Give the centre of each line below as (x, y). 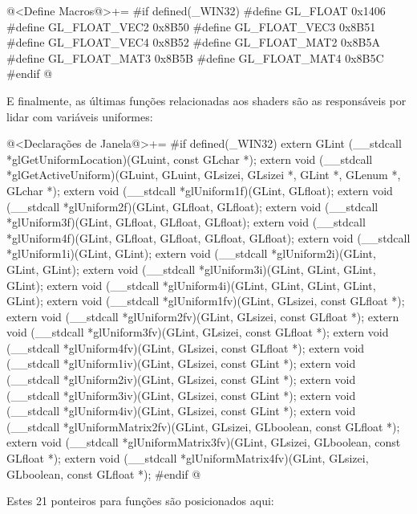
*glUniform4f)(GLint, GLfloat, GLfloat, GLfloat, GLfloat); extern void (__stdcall (208, 237)
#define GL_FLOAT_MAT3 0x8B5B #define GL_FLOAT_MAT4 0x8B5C (195, 57)
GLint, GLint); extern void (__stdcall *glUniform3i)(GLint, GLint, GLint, (191, 269)
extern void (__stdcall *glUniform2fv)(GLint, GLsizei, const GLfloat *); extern (203, 316)
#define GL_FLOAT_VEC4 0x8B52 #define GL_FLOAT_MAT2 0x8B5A (193, 42)
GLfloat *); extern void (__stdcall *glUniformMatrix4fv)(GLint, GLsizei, (188, 458)
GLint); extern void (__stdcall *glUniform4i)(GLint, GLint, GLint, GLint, (191, 285)
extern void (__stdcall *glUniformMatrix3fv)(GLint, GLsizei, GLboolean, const (204, 442)
